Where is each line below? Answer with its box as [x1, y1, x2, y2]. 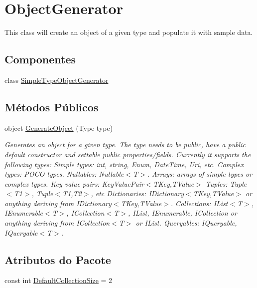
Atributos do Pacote [4, 252, 111, 267]
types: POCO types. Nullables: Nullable [4, 169, 124, 179]
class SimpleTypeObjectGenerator [4, 74, 109, 85]
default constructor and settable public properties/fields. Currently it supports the [4, 149, 251, 159]
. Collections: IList [170, 198, 228, 208]
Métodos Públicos [4, 99, 99, 114]
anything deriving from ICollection [4, 218, 110, 228]
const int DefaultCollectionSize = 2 [4, 275, 113, 286]
